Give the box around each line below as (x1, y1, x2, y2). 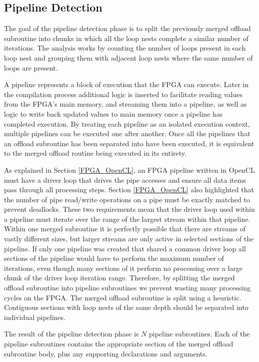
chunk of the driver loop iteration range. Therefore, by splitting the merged (4, 272, 235, 283)
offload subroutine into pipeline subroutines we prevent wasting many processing (4, 282, 250, 293)
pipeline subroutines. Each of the (148, 328, 250, 339)
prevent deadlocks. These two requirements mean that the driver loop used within (4, 204, 255, 214)
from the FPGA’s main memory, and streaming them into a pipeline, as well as (4, 99, 247, 109)
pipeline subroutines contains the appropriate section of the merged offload (4, 338, 233, 349)
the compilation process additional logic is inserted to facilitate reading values (4, 89, 242, 99)
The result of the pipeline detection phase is (4, 328, 139, 339)
